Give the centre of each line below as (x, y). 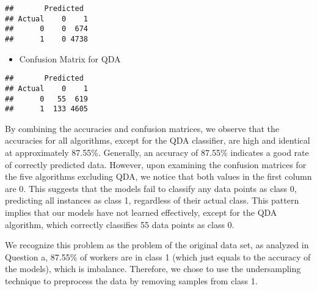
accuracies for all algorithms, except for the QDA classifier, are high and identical (158, 140)
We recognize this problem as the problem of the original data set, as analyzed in (157, 245)
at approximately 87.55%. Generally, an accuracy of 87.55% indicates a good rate (157, 153)
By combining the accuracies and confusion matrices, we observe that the (142, 128)
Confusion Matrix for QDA (70, 58)
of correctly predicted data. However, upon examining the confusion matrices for (156, 164)
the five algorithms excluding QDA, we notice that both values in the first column (158, 176)
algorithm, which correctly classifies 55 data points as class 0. (120, 224)
